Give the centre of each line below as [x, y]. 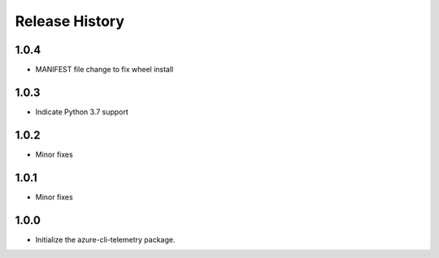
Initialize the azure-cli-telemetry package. [105, 239]
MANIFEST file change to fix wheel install [104, 70]
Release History [70, 21]
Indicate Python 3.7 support [82, 112]
